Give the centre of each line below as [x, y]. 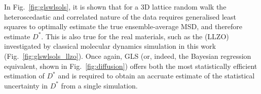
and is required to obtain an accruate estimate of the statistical [156, 76]
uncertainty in [26, 85]
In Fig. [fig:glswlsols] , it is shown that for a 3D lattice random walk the [115, 7]
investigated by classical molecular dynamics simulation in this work [110, 46]
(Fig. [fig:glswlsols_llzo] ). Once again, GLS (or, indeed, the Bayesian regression [128, 56]
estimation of [24, 76]
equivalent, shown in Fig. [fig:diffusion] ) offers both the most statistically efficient [131, 66]
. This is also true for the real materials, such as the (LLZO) [135, 36]
